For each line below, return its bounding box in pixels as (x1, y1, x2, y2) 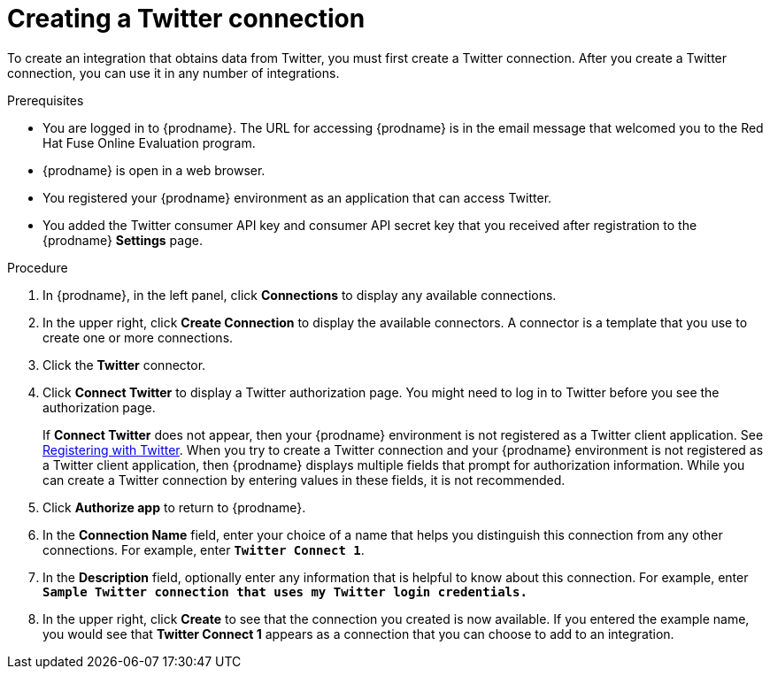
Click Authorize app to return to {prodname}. (42, 499, 306, 515)
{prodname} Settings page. (42, 232, 203, 248)
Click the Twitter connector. (42, 357, 206, 373)
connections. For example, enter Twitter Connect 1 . (42, 542, 365, 557)
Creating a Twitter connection (7, 4, 366, 34)
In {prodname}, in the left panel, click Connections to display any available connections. (42, 287, 557, 303)
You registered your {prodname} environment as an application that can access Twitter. (42, 189, 552, 205)
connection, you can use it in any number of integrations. (7, 65, 340, 81)
